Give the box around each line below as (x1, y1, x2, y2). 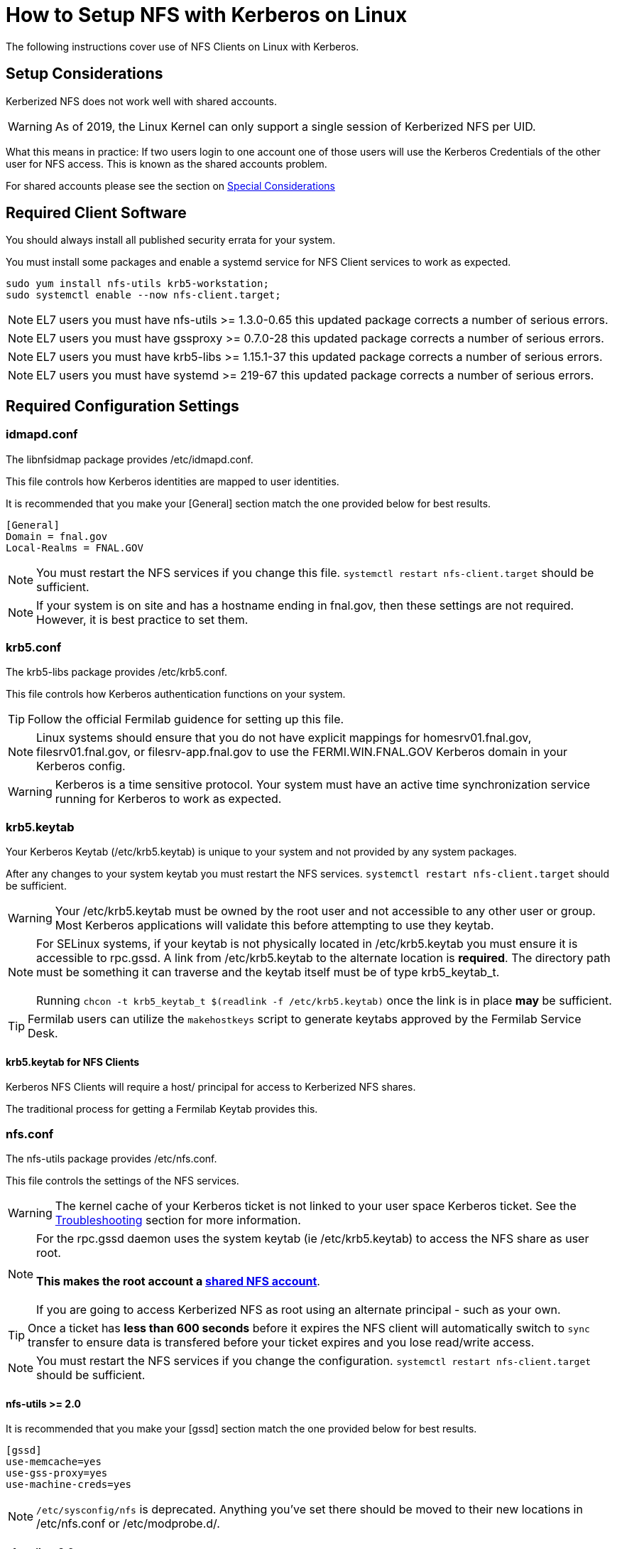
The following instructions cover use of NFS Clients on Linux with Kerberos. (6, 40, 359, 53)
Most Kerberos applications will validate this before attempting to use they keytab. (55, 918, 494, 933)
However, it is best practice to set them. (36, 612, 249, 627)
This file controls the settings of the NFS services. (6, 1175, 239, 1187)
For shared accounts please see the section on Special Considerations (6, 179, 335, 192)
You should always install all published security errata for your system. (6, 234, 336, 247)
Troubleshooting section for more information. (55, 1213, 301, 1228)
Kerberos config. (36, 759, 126, 774)
